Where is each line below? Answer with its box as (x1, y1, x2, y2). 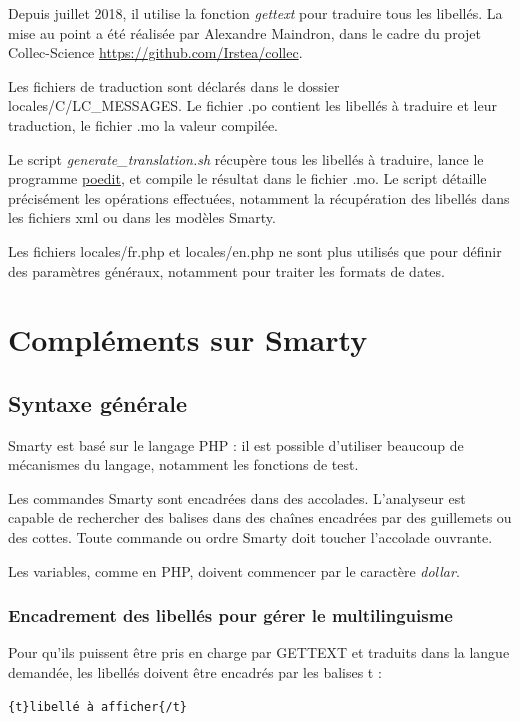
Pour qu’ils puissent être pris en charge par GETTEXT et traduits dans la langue (8, 642, 510, 663)
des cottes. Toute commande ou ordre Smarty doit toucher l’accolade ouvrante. (8, 527, 493, 548)
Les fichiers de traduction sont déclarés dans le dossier (8, 75, 340, 96)
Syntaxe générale (8, 387, 187, 418)
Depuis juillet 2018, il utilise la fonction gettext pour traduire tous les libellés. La (8, 3, 503, 23)
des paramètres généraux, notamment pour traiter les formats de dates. (8, 260, 445, 281)
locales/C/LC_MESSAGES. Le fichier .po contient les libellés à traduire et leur (8, 95, 497, 116)
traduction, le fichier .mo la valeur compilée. (8, 114, 279, 135)
